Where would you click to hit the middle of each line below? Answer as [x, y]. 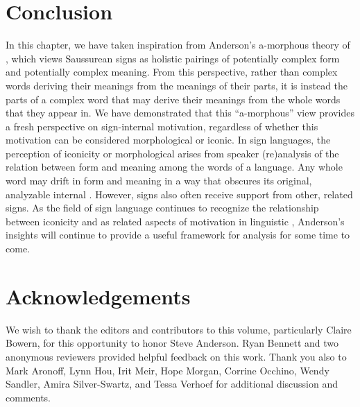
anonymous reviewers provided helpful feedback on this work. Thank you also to [176, 356]
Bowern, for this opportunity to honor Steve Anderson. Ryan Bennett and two [172, 343]
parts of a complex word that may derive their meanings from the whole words [173, 99]
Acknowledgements [98, 296]
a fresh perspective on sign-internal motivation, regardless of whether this [162, 126]
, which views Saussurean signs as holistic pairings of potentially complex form [173, 58]
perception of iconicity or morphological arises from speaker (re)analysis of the [172, 153]
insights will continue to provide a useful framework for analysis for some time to [178, 235]
